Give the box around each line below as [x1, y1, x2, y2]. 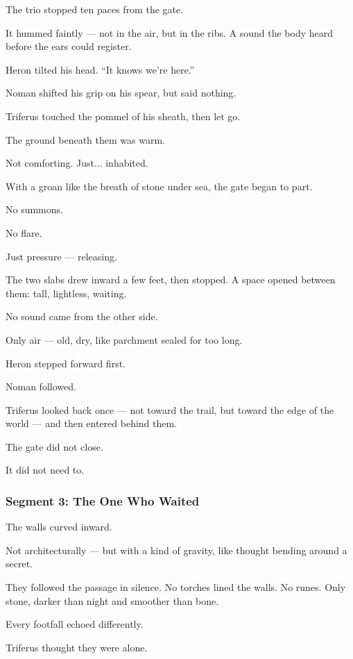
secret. [6, 556, 33, 571]
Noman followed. [6, 379, 76, 394]
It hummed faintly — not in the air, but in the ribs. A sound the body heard [6, 25, 334, 40]
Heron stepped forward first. [6, 356, 126, 370]
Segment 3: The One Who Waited [6, 492, 200, 509]
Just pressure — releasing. [6, 249, 117, 263]
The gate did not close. [6, 439, 103, 453]
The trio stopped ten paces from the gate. [6, 2, 184, 16]
